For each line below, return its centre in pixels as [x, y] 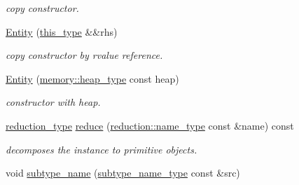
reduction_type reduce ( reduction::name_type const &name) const [150, 125]
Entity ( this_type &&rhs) [62, 31]
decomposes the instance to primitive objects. [102, 149]
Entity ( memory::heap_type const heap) [92, 78]
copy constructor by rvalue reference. [84, 55]
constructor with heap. [53, 102]
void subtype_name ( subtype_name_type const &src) [123, 173]
